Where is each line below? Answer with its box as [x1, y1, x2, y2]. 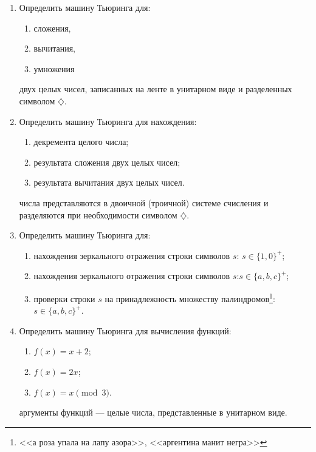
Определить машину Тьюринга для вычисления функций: [19, 324, 232, 337]
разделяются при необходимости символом [19, 208, 177, 221]
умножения [33, 62, 75, 75]
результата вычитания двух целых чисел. [33, 176, 185, 189]
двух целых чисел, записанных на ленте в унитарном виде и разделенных [19, 83, 292, 95]
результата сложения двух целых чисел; [33, 155, 180, 168]
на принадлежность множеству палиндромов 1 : [105, 290, 275, 305]
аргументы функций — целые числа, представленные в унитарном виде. [19, 406, 287, 419]
